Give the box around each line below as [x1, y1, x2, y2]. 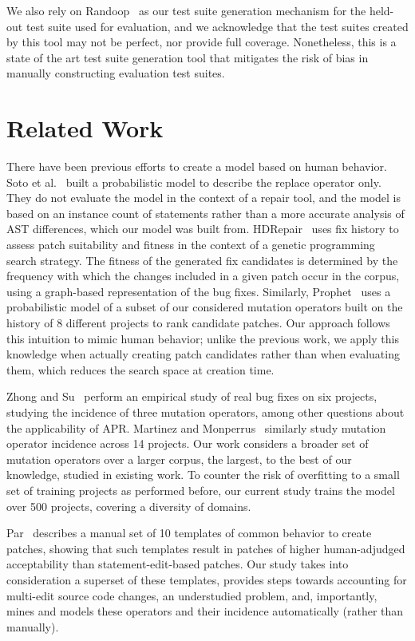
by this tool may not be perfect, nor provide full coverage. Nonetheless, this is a [6, 34, 397, 50]
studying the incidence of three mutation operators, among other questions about [6, 404, 405, 420]
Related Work [6, 112, 164, 144]
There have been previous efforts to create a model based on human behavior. [6, 158, 387, 175]
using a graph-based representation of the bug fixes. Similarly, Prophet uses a [6, 283, 391, 299]
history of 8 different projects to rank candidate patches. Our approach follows [6, 315, 390, 331]
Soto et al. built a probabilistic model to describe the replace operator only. [6, 173, 381, 190]
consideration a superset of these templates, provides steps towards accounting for [6, 571, 407, 588]
